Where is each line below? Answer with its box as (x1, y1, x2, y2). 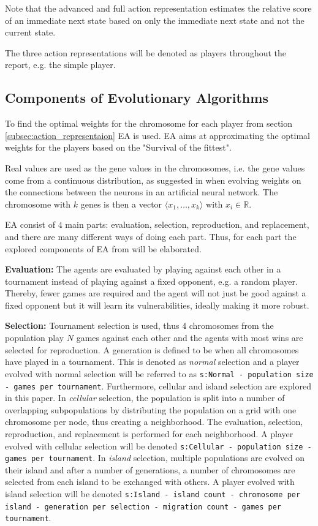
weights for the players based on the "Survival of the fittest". (5, 141, 232, 154)
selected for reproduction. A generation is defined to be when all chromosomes (5, 343, 299, 356)
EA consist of (5, 218, 56, 231)
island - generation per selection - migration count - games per (5, 502, 282, 511)
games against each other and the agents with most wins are (76, 331, 303, 344)
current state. (5, 26, 56, 39)
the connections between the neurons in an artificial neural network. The (5, 186, 278, 198)
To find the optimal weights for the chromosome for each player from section (5, 117, 292, 130)
